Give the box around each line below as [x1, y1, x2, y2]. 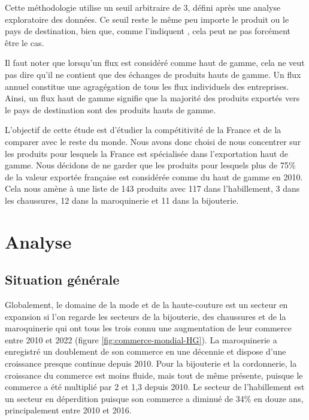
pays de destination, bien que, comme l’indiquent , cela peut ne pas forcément [5, 25, 291, 37]
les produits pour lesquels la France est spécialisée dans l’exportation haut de [5, 147, 289, 159]
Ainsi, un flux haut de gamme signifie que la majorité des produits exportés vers [5, 92, 300, 104]
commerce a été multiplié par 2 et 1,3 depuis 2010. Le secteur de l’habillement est [5, 380, 305, 393]
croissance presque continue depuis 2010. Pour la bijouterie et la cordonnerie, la [5, 357, 297, 370]
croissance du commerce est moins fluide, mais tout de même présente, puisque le [5, 368, 303, 381]
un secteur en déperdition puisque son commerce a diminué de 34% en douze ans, [5, 392, 304, 404]
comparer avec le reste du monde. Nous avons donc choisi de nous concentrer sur [5, 135, 301, 147]
